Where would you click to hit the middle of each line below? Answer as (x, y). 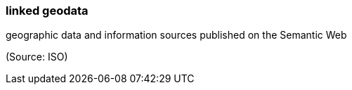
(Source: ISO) (37, 57)
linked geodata (47, 11)
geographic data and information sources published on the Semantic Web (176, 35)
